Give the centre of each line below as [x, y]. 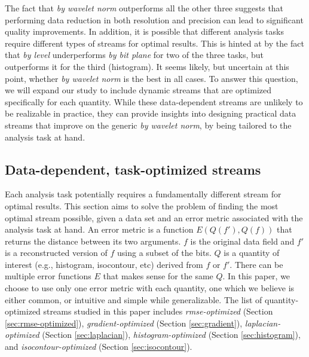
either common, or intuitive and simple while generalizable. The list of [134, 299]
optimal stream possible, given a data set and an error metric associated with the [154, 217]
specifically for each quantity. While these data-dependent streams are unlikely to [154, 101]
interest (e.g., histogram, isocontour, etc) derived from [104, 264]
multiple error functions [48, 276]
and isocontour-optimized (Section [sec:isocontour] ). [99, 347]
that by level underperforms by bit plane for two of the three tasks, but [134, 55]
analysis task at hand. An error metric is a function [99, 229]
